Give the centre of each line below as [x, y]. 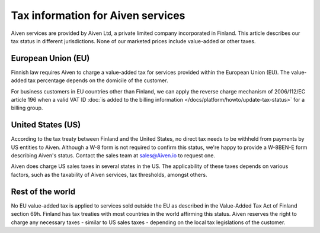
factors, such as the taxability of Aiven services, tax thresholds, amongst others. [109, 174]
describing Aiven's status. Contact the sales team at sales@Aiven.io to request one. [113, 156]
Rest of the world [43, 191]
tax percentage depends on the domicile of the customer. [98, 80]
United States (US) [46, 125]
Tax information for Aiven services [98, 15]
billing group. [27, 108]
